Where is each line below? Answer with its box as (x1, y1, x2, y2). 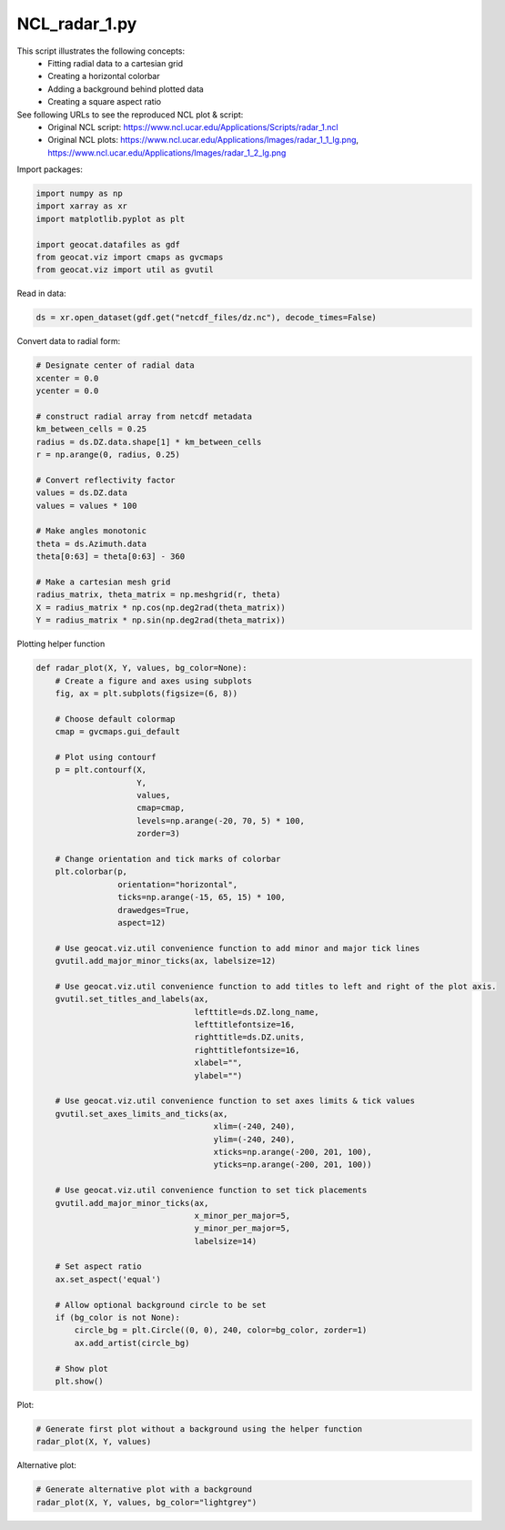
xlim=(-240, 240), (213, 1121, 296, 1132)
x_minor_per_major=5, (194, 1211, 291, 1221)
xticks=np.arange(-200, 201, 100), (213, 1147, 372, 1157)
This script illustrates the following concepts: (16, 46, 186, 56)
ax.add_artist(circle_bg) (74, 1338, 190, 1348)
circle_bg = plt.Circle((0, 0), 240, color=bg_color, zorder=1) (74, 1325, 368, 1335)
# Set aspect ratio (55, 1261, 143, 1272)
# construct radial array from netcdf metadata (35, 410, 252, 421)
